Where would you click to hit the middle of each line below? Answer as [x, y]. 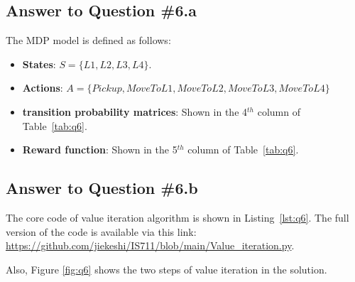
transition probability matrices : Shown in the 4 [135, 111]
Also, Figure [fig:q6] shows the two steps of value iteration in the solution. [166, 269]
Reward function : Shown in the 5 [100, 150]
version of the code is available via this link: [101, 231]
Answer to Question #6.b [102, 188]
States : [39, 64]
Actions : [43, 88]
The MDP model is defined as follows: [88, 40]
